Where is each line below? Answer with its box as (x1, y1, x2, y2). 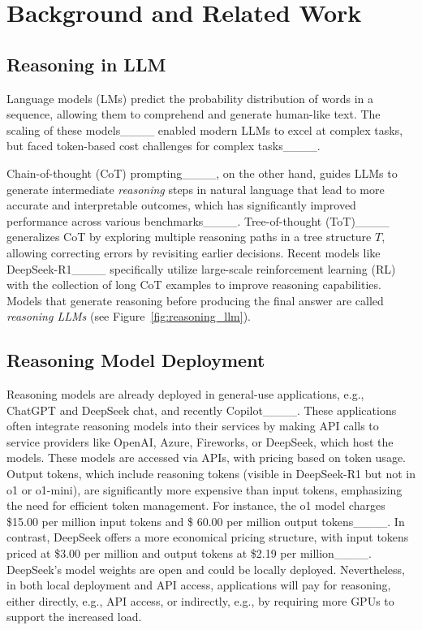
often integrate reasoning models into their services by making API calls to (6, 417, 379, 434)
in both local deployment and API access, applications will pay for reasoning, (6, 576, 391, 593)
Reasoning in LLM (6, 51, 166, 76)
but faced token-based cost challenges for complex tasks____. (6, 137, 321, 154)
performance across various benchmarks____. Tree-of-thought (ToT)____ (6, 212, 390, 229)
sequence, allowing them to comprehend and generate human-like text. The (6, 106, 381, 123)
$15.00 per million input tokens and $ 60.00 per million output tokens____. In (6, 512, 405, 529)
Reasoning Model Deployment (6, 347, 265, 373)
